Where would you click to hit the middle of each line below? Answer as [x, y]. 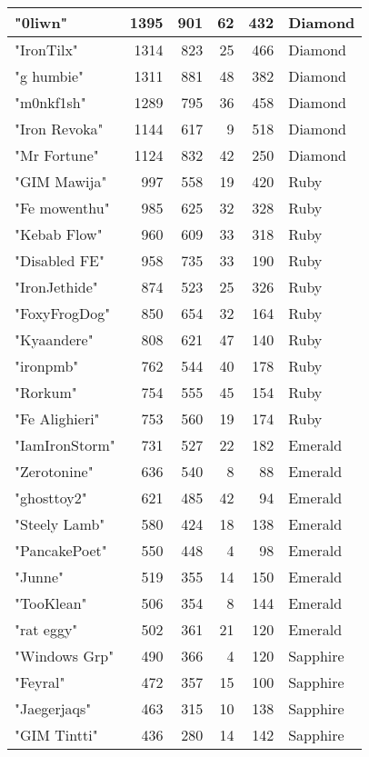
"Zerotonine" [54, 471]
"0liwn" [41, 22]
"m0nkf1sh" [50, 102]
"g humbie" [49, 76]
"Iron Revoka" [59, 129]
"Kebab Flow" [59, 234]
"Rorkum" [46, 392]
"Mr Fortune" [57, 155]
